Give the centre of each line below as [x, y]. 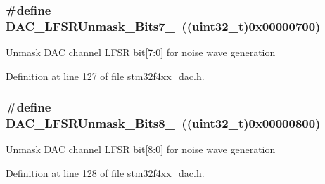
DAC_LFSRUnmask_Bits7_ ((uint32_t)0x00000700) [163, 26]
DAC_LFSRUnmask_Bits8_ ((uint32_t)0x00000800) [163, 123]
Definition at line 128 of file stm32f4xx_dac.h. [105, 173]
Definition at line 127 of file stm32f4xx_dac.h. [105, 75]
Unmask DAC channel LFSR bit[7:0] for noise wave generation [141, 52]
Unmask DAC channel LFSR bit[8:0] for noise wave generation [141, 149]
